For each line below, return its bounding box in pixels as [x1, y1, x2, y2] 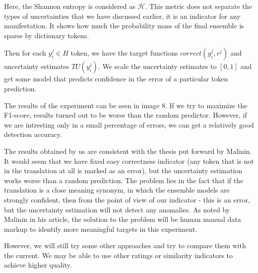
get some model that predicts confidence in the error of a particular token [4, 73, 228, 84]
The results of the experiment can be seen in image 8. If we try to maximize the [4, 100, 248, 110]
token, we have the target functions [70, 48, 178, 58]
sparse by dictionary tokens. [4, 30, 89, 40]
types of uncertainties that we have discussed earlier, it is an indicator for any [4, 10, 241, 21]
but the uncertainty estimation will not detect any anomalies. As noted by [4, 204, 230, 214]
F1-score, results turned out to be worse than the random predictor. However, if [4, 110, 247, 120]
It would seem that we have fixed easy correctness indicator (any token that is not [4, 155, 254, 166]
